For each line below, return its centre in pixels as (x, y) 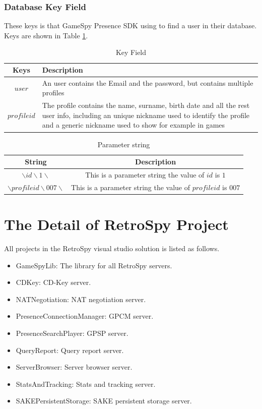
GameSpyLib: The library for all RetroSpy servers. (94, 265)
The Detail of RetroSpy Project (116, 224)
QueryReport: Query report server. (70, 350)
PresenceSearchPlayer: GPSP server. (72, 333)
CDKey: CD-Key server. (53, 282)
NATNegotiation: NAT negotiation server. (81, 299)
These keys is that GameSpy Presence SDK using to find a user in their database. (130, 25)
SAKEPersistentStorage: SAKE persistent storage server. (104, 401)
